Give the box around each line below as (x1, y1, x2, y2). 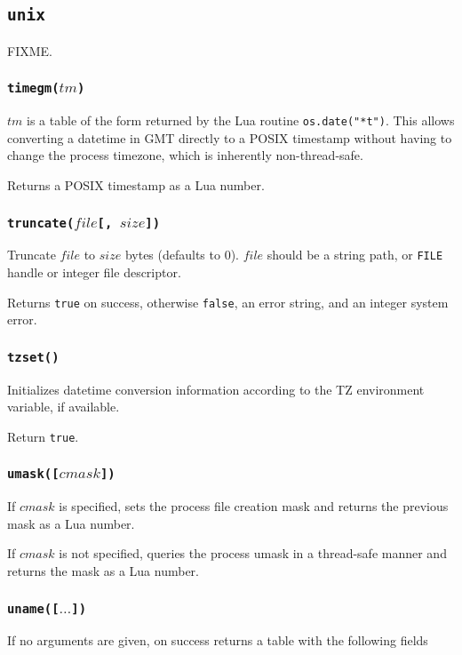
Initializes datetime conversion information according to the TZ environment (7, 379, 425, 398)
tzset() (7, 349, 60, 364)
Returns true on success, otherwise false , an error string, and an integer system (7, 292, 449, 311)
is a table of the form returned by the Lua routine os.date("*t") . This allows (27, 111, 455, 130)
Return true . (7, 427, 79, 445)
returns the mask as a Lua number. (7, 562, 199, 580)
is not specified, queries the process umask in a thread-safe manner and (59, 544, 447, 563)
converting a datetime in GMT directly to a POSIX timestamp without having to (7, 128, 452, 147)
